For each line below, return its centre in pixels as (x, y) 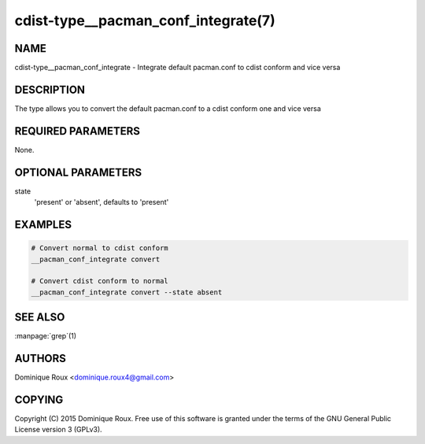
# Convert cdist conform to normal (100, 281)
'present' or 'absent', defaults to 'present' (102, 202)
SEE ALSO (40, 318)
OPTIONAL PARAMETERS (78, 172)
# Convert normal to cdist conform (100, 248)
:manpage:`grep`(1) (46, 336)
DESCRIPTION (50, 89)
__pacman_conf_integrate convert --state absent (127, 292)
